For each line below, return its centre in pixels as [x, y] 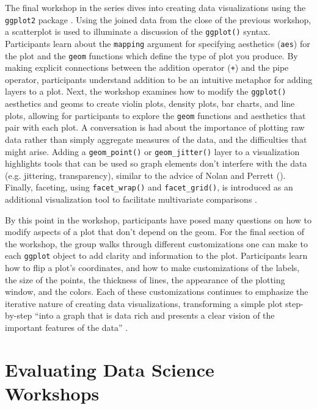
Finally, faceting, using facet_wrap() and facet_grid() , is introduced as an [149, 187]
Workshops [52, 393]
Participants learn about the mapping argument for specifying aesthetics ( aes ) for [158, 43]
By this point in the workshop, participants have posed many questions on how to [158, 219]
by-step [19, 315]
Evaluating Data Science [110, 369]
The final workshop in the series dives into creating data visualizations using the [155, 7]
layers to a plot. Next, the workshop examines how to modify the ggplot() [146, 91]
